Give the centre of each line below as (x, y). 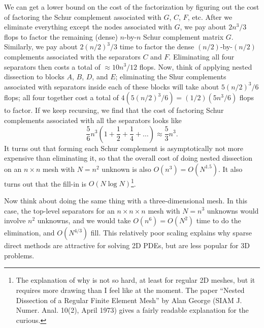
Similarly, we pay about (41, 47)
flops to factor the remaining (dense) (61, 36)
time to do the (219, 220)
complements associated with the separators (72, 56)
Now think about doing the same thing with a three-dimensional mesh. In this (126, 200)
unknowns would (233, 210)
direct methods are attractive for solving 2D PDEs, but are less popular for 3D (127, 245)
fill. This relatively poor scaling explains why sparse (171, 233)
